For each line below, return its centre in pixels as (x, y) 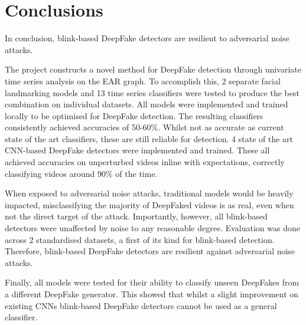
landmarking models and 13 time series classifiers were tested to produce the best (152, 92)
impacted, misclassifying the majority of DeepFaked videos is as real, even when (149, 204)
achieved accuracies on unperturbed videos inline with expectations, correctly (145, 162)
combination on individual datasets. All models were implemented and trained (147, 104)
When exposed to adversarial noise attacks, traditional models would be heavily (149, 193)
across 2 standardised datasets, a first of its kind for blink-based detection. (140, 239)
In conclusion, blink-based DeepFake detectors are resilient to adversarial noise (147, 38)
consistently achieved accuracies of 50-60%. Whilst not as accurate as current (144, 127)
